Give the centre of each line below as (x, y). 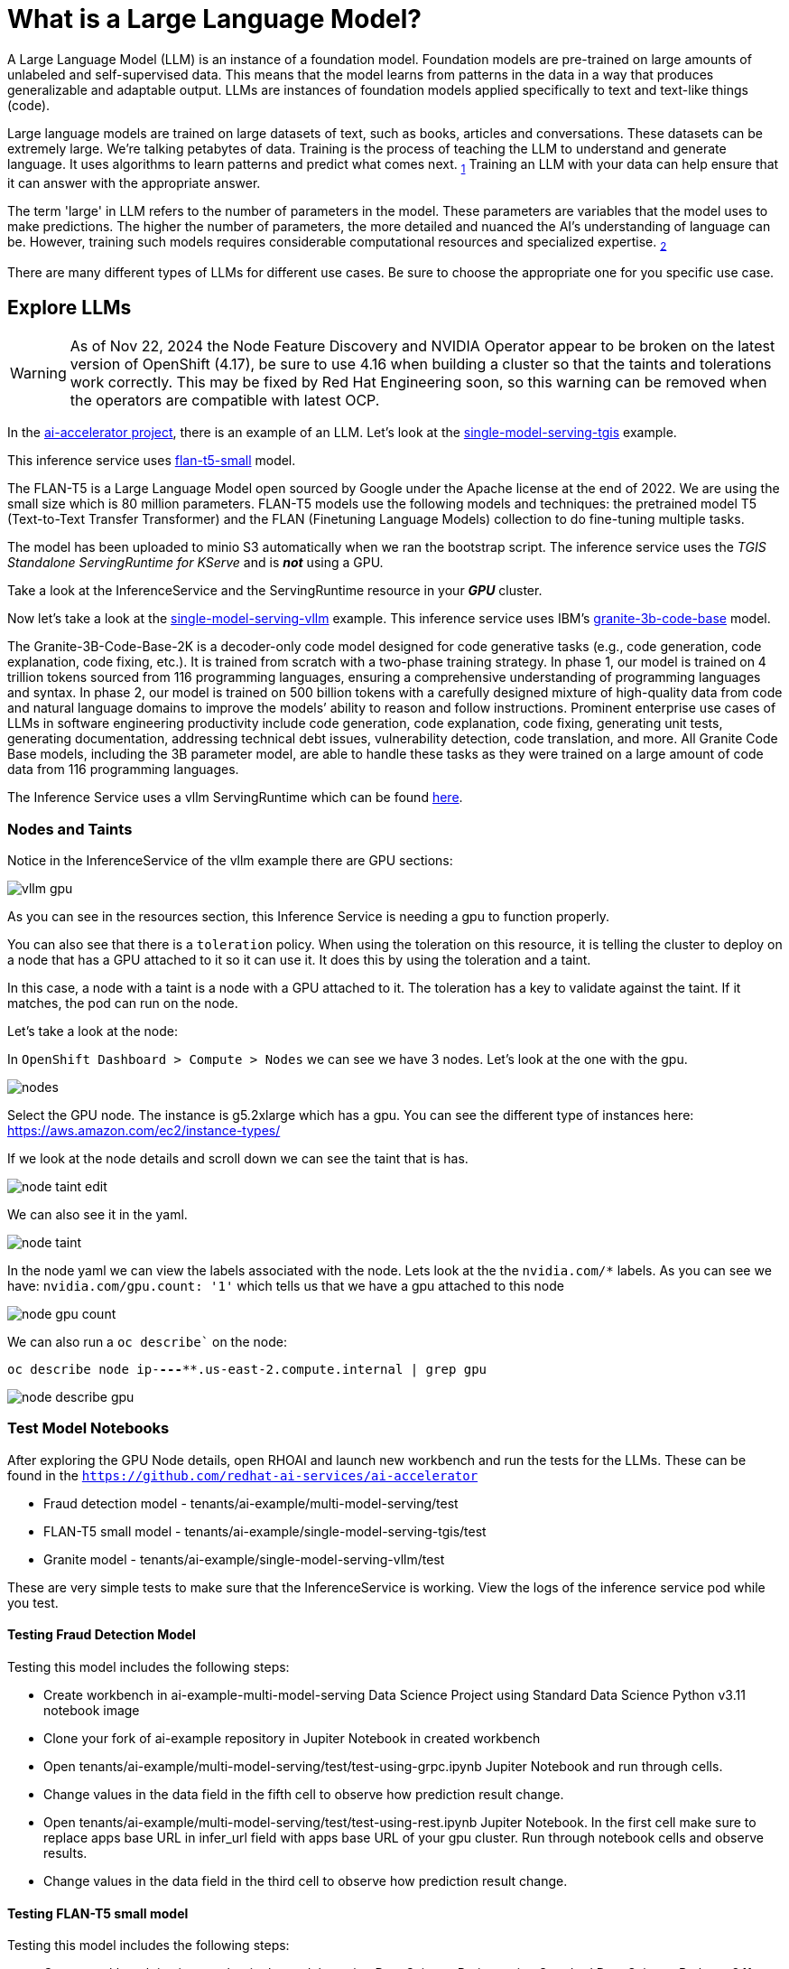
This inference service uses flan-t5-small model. (152, 461)
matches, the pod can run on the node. (123, 1003)
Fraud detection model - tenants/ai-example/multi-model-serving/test (251, 1503)
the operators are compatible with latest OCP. (225, 401)
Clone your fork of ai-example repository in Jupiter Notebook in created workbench (292, 1738)
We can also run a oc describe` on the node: (148, 1341)
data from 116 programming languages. (123, 770)
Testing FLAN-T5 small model (98, 1913)
